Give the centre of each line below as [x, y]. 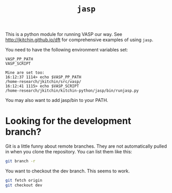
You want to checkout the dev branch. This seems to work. [68, 171]
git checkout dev [24, 185]
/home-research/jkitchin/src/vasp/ [43, 82]
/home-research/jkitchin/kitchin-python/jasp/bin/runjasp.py [72, 91]
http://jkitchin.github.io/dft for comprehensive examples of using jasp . [79, 40]
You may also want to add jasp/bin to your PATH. [57, 100]
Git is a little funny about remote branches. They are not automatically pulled [86, 146]
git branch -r [21, 161]
